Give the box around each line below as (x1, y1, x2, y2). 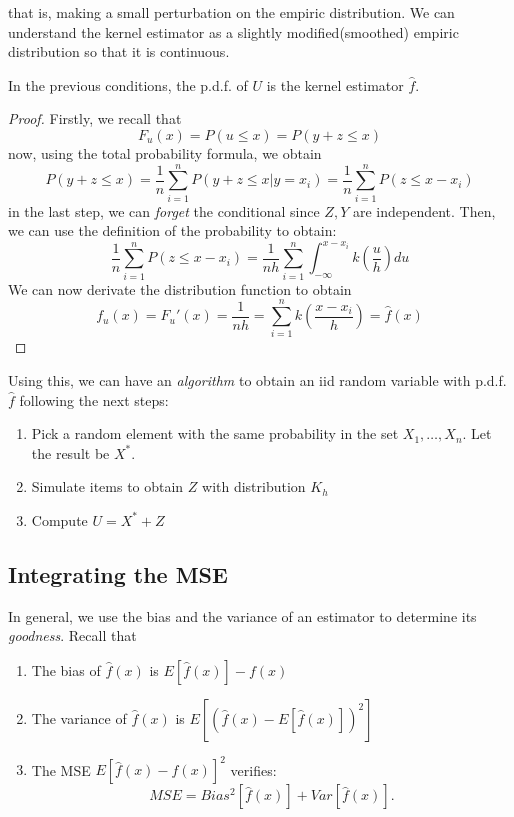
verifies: (230, 759, 277, 780)
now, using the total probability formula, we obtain (8, 142, 322, 163)
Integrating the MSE (8, 558, 228, 589)
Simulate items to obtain (31, 476, 184, 497)
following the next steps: (19, 389, 169, 410)
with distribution (202, 476, 306, 497)
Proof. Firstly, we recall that (8, 108, 182, 129)
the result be (31, 442, 110, 463)
